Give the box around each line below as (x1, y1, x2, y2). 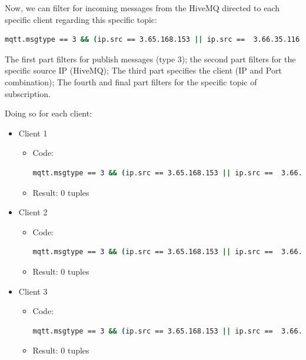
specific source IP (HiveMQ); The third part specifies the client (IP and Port (5, 64, 282, 76)
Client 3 (18, 285, 48, 297)
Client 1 (18, 126, 48, 139)
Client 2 (18, 206, 48, 218)
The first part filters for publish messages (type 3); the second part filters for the (5, 52, 296, 65)
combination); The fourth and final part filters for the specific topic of (5, 75, 257, 88)
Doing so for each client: (5, 107, 92, 119)
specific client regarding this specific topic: (5, 13, 157, 25)
